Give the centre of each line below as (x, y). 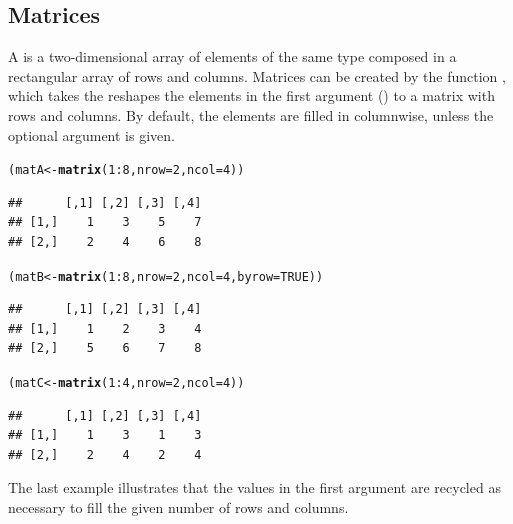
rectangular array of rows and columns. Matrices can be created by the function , (257, 75)
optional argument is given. (91, 134)
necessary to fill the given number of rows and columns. (178, 507)
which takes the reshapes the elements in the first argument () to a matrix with (251, 95)
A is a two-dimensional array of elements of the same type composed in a (232, 56)
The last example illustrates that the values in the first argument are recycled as (254, 487)
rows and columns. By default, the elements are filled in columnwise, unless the (251, 114)
